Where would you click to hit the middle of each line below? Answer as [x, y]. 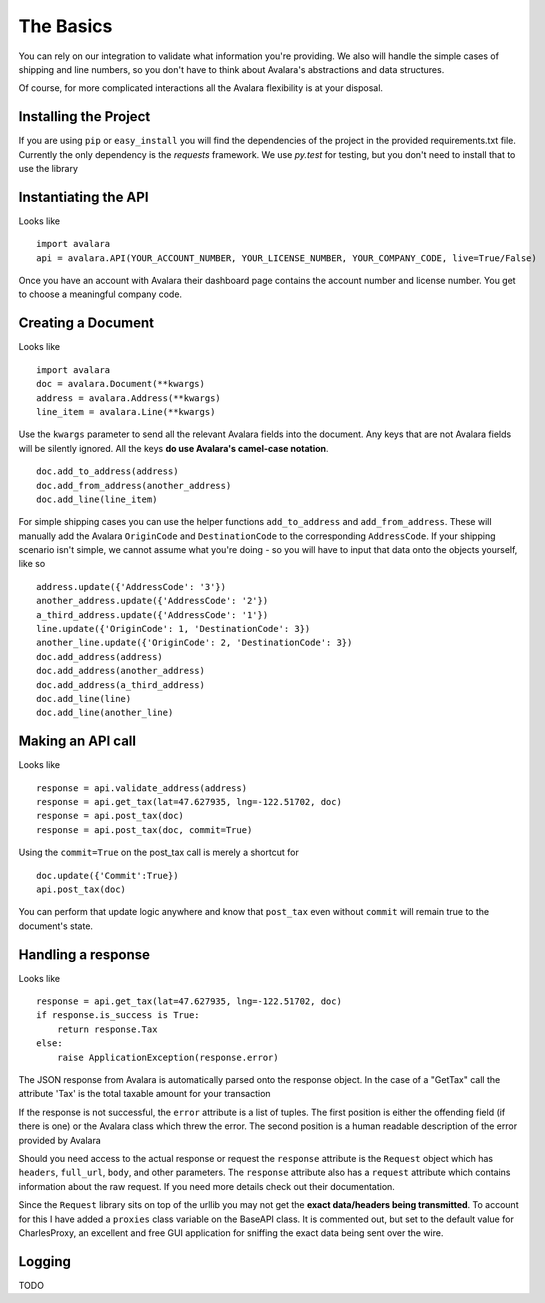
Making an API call [77, 741]
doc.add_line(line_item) [97, 499]
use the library [48, 169]
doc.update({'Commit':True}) [107, 875]
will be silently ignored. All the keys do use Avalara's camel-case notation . [173, 448]
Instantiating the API [83, 196]
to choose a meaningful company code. [100, 294]
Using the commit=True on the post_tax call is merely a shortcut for [158, 852]
